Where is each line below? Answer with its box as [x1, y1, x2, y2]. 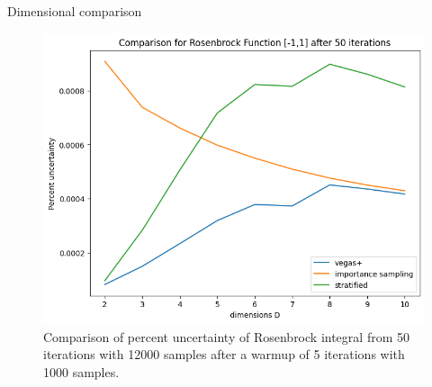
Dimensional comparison [7, 2, 142, 20]
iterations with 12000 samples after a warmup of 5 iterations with [43, 345, 405, 364]
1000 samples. [43, 362, 120, 381]
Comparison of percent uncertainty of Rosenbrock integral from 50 [43, 327, 409, 346]
